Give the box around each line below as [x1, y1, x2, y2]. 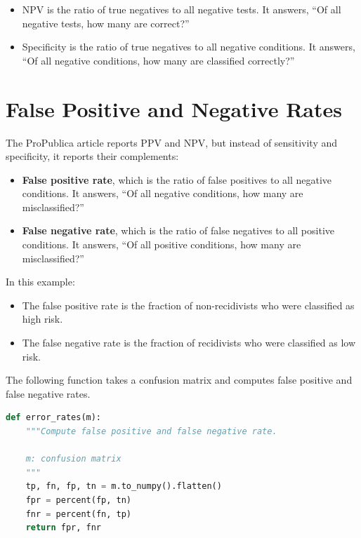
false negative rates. [6, 386, 91, 401]
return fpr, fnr [25, 523, 102, 533]
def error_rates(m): [6, 412, 102, 423]
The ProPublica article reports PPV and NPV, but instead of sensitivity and [6, 135, 338, 149]
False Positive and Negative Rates [6, 94, 342, 123]
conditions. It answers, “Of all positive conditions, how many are [22, 237, 301, 252]
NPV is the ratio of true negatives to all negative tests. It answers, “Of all [22, 2, 341, 16]
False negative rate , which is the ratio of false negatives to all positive [22, 223, 335, 238]
